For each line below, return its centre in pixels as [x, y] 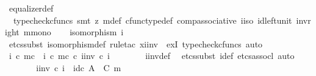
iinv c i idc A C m [79, 67]
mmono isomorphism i [74, 32]
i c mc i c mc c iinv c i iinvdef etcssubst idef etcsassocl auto [152, 56]
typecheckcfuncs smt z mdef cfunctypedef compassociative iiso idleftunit [153, 20]
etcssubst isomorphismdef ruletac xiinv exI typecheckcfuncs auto [136, 43]
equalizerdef [31, 8]
